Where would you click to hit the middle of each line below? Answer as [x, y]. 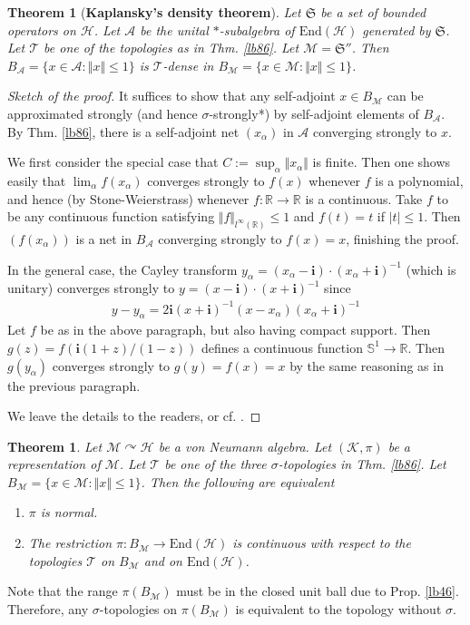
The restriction [70, 543]
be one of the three [215, 464]
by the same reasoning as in [367, 365]
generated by [397, 29]
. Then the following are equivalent [238, 481]
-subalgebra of [257, 29]
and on [163, 560]
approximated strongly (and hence [103, 113]
